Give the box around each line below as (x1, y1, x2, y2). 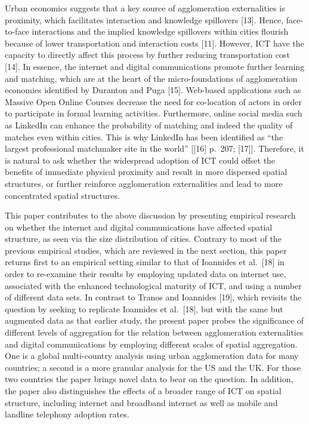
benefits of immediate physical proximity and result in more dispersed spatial (5, 165, 288, 178)
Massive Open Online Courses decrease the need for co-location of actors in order (5, 95, 302, 107)
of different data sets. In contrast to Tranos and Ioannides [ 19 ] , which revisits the (5, 291, 302, 303)
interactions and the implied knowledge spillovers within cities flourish (32, 25, 289, 38)
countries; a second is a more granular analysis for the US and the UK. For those (5, 361, 301, 373)
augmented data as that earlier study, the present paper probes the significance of (5, 314, 304, 327)
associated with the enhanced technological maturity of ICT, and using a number (5, 279, 302, 291)
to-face (5, 25, 29, 38)
